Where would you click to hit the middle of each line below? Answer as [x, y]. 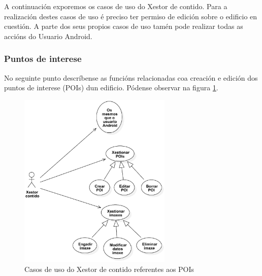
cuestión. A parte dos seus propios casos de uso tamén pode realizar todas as [124, 26]
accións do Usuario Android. [48, 36]
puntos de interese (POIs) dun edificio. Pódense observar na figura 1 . [111, 88]
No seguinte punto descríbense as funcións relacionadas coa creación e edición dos [131, 77]
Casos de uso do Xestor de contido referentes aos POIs [109, 269]
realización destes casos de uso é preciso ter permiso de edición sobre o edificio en [131, 16]
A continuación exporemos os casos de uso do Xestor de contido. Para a [116, 6]
